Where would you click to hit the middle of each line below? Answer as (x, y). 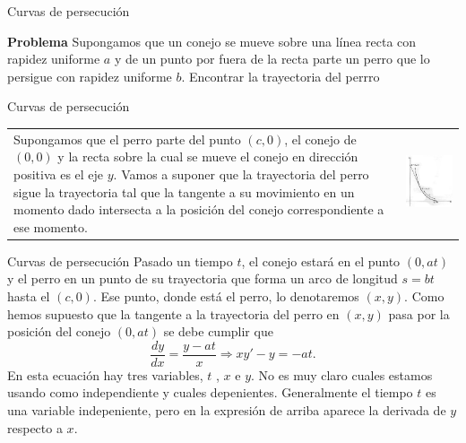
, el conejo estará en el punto (321, 261)
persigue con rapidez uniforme (90, 76)
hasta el (29, 295)
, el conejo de (320, 139)
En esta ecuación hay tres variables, (105, 374)
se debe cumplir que (218, 331)
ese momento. (51, 226)
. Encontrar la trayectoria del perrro (280, 76)
